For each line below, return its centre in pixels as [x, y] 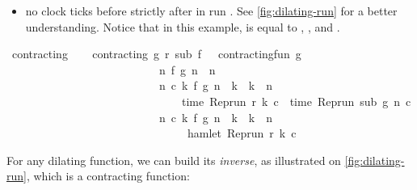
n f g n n [187, 69]
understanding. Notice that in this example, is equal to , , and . [183, 26]
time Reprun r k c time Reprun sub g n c [296, 101]
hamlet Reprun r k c [242, 133]
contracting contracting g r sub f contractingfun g [156, 54]
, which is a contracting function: [108, 176]
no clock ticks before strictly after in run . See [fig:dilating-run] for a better [211, 11]
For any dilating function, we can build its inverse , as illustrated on [174, 160]
